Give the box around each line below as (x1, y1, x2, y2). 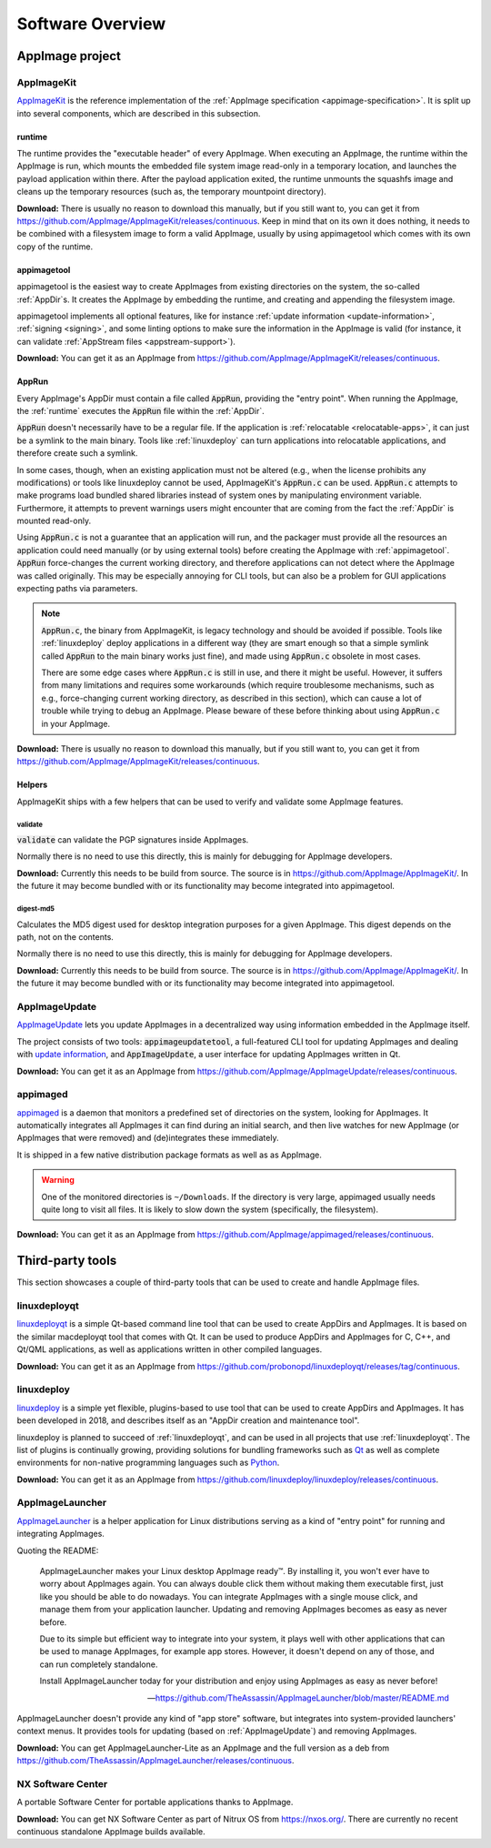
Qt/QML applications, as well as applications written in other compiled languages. (16, 1344, 323, 1355)
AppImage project (16, 48, 122, 64)
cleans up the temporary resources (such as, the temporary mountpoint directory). (16, 187, 326, 197)
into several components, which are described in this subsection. (16, 107, 261, 118)
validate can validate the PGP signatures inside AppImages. (16, 834, 249, 845)
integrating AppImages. (16, 1529, 105, 1540)
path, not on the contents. (16, 932, 114, 943)
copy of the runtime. (16, 241, 94, 252)
